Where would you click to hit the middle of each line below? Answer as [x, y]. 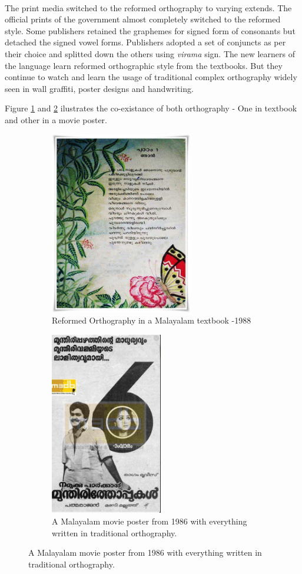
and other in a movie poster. [56, 119]
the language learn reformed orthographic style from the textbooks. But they [144, 65]
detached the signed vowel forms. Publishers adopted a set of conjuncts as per [145, 42]
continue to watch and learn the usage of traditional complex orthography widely [151, 77]
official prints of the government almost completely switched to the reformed [143, 19]
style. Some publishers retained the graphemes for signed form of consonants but [150, 30]
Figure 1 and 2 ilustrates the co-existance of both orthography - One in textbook [151, 108]
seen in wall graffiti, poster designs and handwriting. [99, 88]
